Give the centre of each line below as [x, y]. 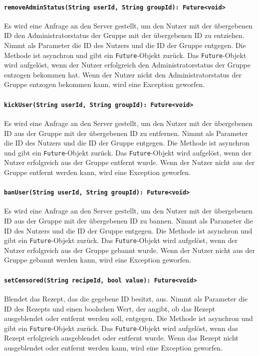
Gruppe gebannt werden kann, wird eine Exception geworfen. [98, 260]
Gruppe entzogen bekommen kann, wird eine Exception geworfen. [105, 84]
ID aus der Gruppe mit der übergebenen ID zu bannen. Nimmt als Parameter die [129, 221]
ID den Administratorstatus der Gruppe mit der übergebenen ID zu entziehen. [124, 35]
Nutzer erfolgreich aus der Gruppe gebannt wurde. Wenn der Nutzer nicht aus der [130, 250]
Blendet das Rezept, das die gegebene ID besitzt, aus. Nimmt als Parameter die [126, 298]
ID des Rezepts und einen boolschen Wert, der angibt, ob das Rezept [110, 308]
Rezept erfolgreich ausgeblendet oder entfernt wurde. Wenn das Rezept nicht [121, 338]
